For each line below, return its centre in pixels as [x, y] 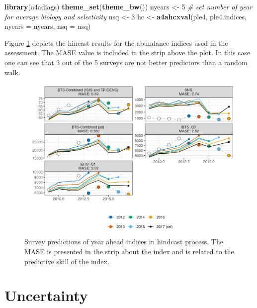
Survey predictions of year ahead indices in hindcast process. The [124, 242]
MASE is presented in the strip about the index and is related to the [129, 252]
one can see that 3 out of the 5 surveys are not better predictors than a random [126, 62]
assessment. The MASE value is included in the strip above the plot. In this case [128, 52]
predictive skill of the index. [67, 261]
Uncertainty [46, 295]
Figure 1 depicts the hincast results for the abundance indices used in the [116, 43]
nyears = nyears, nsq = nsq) [48, 26]
